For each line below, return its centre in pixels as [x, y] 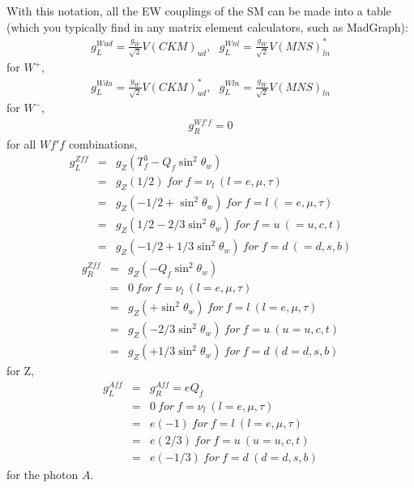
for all [21, 143]
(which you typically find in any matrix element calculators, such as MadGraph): [207, 26]
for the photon [43, 475]
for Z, [20, 371]
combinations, [103, 143]
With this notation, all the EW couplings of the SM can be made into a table [199, 11]
